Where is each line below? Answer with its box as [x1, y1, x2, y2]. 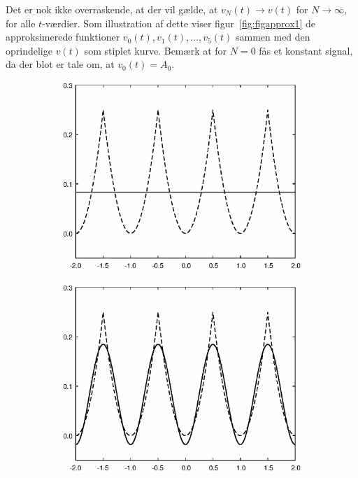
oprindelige [6, 43, 52, 57]
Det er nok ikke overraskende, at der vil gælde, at [6, 2, 218, 16]
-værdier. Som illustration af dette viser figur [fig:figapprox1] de [42, 15, 316, 30]
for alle [6, 15, 36, 30]
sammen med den [235, 29, 310, 44]
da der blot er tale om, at [6, 57, 115, 71]
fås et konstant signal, [259, 43, 353, 57]
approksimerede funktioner [6, 29, 120, 44]
